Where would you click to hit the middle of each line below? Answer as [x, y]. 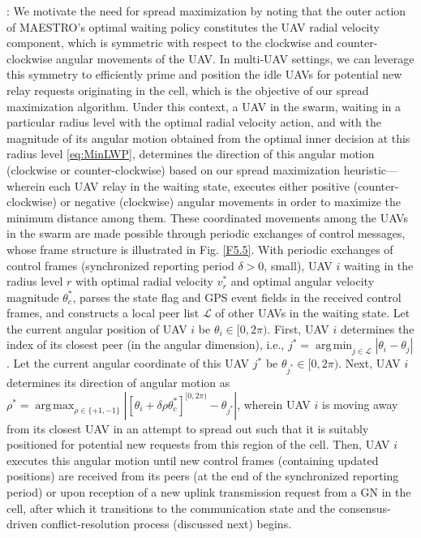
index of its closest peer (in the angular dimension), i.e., [146, 344]
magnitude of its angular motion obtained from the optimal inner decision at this [208, 138]
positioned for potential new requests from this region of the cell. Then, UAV [198, 444]
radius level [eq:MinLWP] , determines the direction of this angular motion [191, 154]
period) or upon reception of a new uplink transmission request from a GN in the [209, 491]
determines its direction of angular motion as [118, 383]
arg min [334, 346]
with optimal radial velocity [145, 281]
